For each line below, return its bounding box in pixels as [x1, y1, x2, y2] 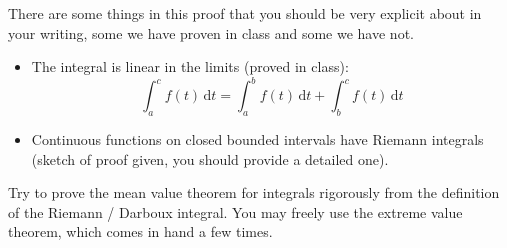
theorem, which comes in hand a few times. [8, 221, 273, 242]
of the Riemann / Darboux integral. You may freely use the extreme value [8, 201, 463, 222]
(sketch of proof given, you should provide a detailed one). [31, 148, 389, 169]
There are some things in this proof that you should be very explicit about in [8, 3, 482, 23]
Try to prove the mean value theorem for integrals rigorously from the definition [8, 182, 500, 203]
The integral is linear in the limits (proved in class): [31, 56, 349, 77]
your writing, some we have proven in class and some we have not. [8, 22, 414, 43]
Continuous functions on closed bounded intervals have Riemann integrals [31, 129, 484, 150]
